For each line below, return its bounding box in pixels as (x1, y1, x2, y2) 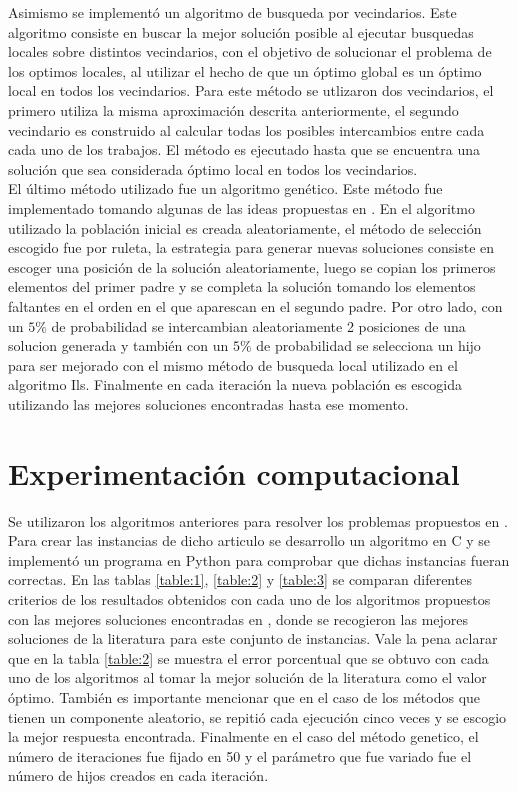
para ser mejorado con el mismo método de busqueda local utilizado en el (8, 354, 458, 375)
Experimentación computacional (8, 452, 460, 493)
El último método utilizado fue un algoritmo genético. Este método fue (8, 178, 443, 199)
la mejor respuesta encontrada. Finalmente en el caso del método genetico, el (8, 726, 479, 747)
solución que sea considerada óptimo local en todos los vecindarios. (8, 158, 418, 179)
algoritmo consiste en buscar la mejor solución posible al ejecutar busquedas (8, 21, 474, 42)
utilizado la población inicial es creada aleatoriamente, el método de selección (8, 217, 482, 238)
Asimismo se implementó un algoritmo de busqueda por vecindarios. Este (8, 2, 457, 22)
